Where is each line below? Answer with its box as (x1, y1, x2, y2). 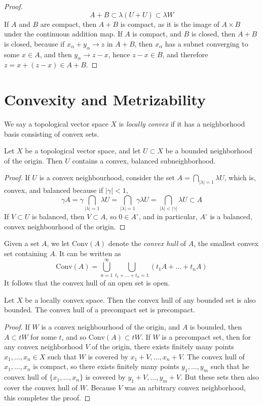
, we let (47, 238, 70, 249)
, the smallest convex (194, 238, 258, 249)
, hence (108, 49, 130, 59)
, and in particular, (138, 211, 198, 222)
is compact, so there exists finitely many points (33, 361, 179, 372)
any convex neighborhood (4, 341, 83, 352)
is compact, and (132, 28, 181, 39)
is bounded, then (190, 321, 242, 332)
